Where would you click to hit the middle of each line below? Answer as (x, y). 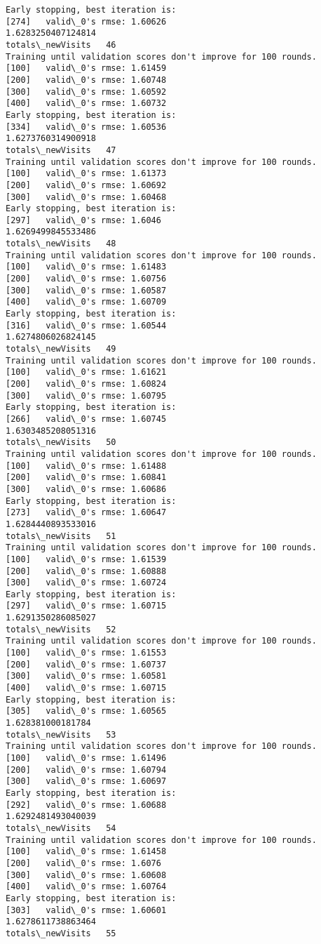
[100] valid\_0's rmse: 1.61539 (86, 559)
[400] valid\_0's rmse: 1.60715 (86, 688)
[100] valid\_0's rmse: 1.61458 (86, 852)
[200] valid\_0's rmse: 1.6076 (83, 863)
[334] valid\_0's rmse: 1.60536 (86, 127)
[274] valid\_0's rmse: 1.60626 (86, 21)
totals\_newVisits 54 (61, 828)
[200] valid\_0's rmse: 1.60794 (86, 770)
